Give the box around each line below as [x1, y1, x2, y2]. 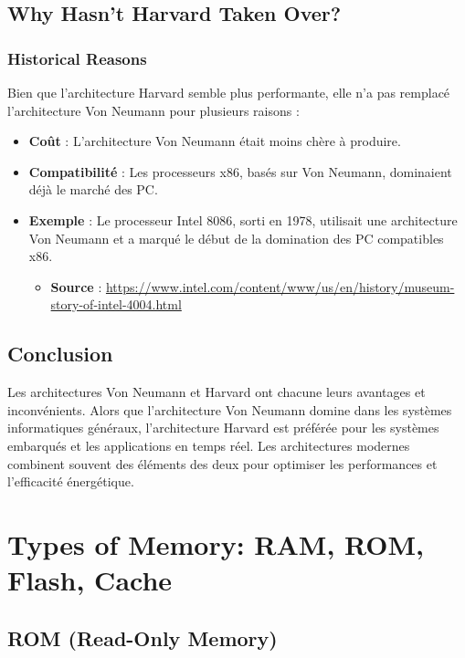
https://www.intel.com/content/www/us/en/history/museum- [105, 277, 455, 296]
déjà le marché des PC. [28, 180, 158, 199]
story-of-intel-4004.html [50, 295, 182, 314]
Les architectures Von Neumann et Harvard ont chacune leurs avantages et [7, 382, 426, 402]
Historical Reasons [7, 47, 147, 69]
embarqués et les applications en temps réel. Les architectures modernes [7, 435, 410, 454]
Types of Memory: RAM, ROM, [7, 525, 425, 562]
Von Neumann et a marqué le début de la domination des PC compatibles [28, 228, 444, 247]
